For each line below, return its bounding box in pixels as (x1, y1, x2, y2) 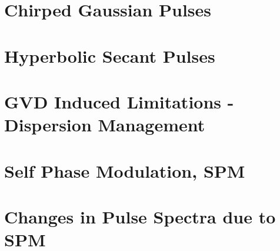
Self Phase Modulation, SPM (4, 158, 245, 182)
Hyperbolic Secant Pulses (4, 43, 215, 67)
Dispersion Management (4, 113, 205, 137)
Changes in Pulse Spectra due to (4, 204, 276, 228)
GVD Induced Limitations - (4, 89, 234, 113)
